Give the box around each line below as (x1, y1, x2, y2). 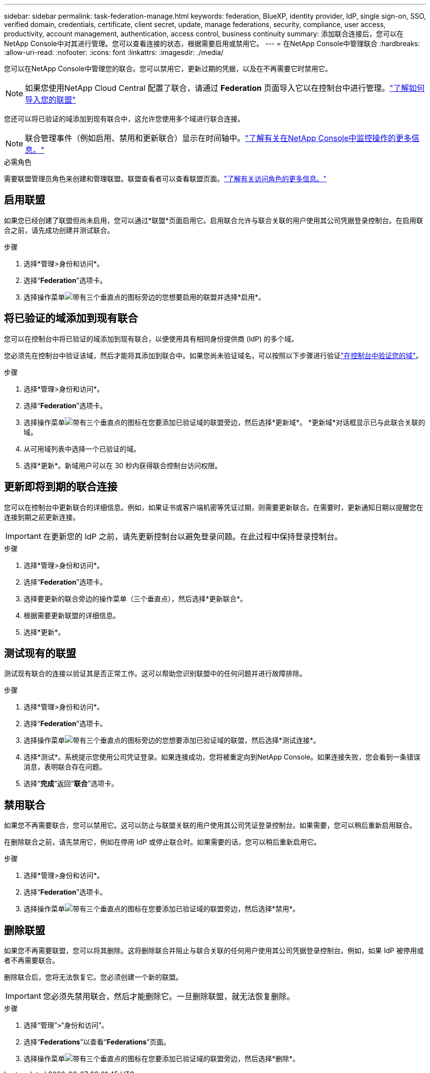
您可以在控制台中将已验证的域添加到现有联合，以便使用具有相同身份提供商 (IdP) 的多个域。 (4, 334, 298, 343)
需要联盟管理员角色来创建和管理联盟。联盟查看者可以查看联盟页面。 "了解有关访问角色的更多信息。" (4, 174, 327, 183)
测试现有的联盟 (4, 647, 76, 659)
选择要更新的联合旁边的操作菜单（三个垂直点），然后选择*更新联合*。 (24, 594, 247, 603)
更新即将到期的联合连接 (4, 480, 117, 493)
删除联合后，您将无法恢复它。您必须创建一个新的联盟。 (4, 973, 183, 982)
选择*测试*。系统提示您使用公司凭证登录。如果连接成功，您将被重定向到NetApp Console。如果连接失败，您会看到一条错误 (24, 753, 421, 762)
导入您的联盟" (25, 95, 76, 105)
